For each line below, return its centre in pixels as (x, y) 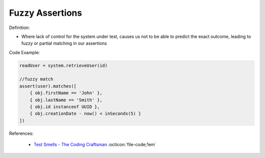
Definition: (20, 28)
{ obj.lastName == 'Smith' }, (66, 100)
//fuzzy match (36, 79)
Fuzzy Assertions (46, 13)
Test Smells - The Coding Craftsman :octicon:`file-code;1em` (95, 145)
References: (21, 133)
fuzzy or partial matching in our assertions (64, 43)
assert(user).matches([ (48, 86)
